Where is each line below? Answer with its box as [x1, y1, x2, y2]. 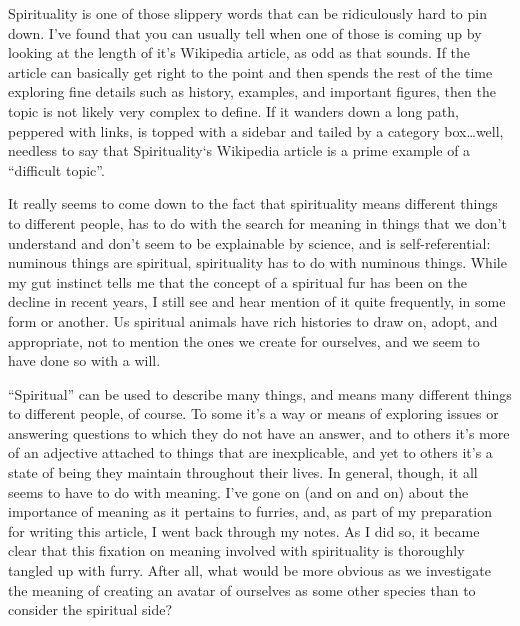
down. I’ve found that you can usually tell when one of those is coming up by [8, 22, 482, 43]
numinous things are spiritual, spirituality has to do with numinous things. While [8, 252, 507, 273]
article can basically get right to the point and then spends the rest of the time [8, 61, 493, 82]
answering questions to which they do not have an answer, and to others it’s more [8, 422, 510, 443]
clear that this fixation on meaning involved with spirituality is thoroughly [8, 540, 465, 561]
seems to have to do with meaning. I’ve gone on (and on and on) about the [8, 481, 469, 502]
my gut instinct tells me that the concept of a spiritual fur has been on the [8, 271, 467, 292]
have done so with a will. [8, 350, 161, 371]
